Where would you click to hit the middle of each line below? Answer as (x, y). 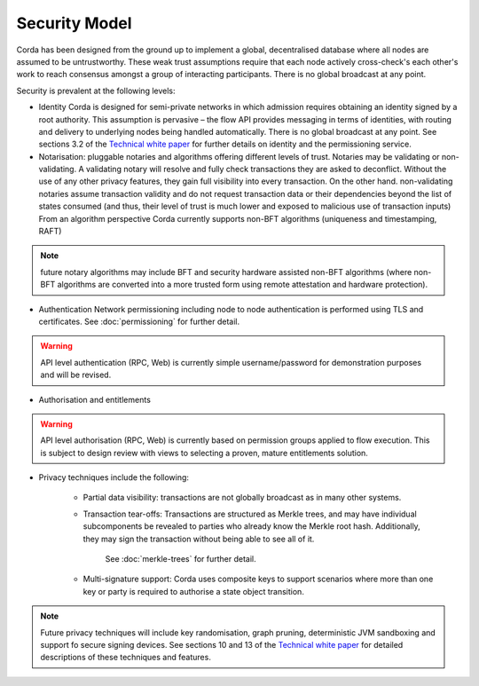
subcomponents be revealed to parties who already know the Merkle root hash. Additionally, (251, 526)
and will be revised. (76, 375)
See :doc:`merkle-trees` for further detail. (181, 559)
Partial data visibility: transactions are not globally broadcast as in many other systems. (242, 498)
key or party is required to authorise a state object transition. (194, 591)
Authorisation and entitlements (94, 399)
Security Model (74, 23)
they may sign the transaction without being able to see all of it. (199, 539)
